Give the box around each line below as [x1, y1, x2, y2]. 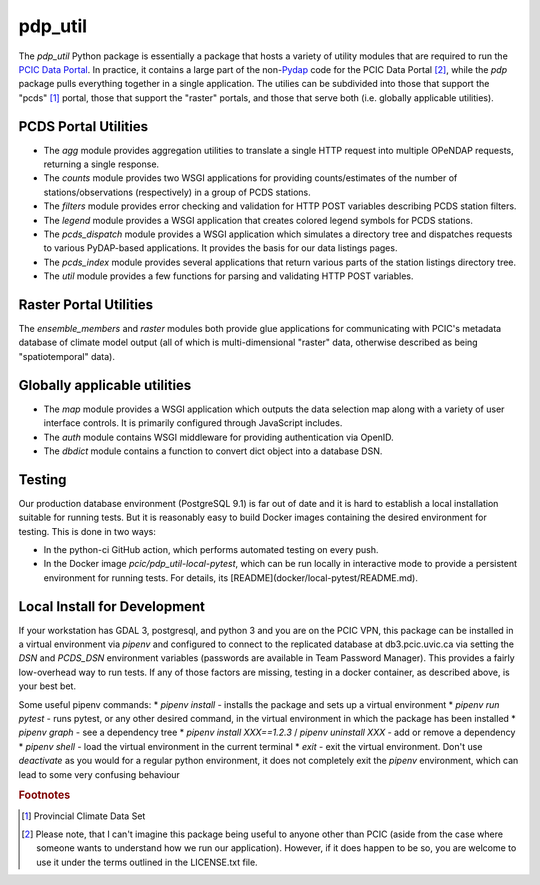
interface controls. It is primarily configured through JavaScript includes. [43, 417, 343, 429]
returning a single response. [43, 158, 160, 170]
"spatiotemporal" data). [18, 350, 115, 362]
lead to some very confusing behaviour [18, 768, 180, 780]
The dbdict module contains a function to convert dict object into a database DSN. [43, 445, 383, 457]
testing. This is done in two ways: [18, 525, 157, 537]
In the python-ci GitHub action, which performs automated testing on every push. [43, 543, 379, 555]
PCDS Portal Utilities [18, 118, 149, 135]
